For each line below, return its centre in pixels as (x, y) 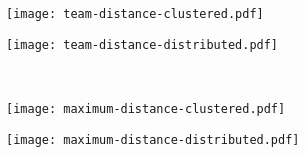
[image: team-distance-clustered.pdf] (135, 14)
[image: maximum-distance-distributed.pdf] (153, 139)
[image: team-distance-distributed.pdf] (142, 44)
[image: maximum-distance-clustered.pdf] (146, 108)
